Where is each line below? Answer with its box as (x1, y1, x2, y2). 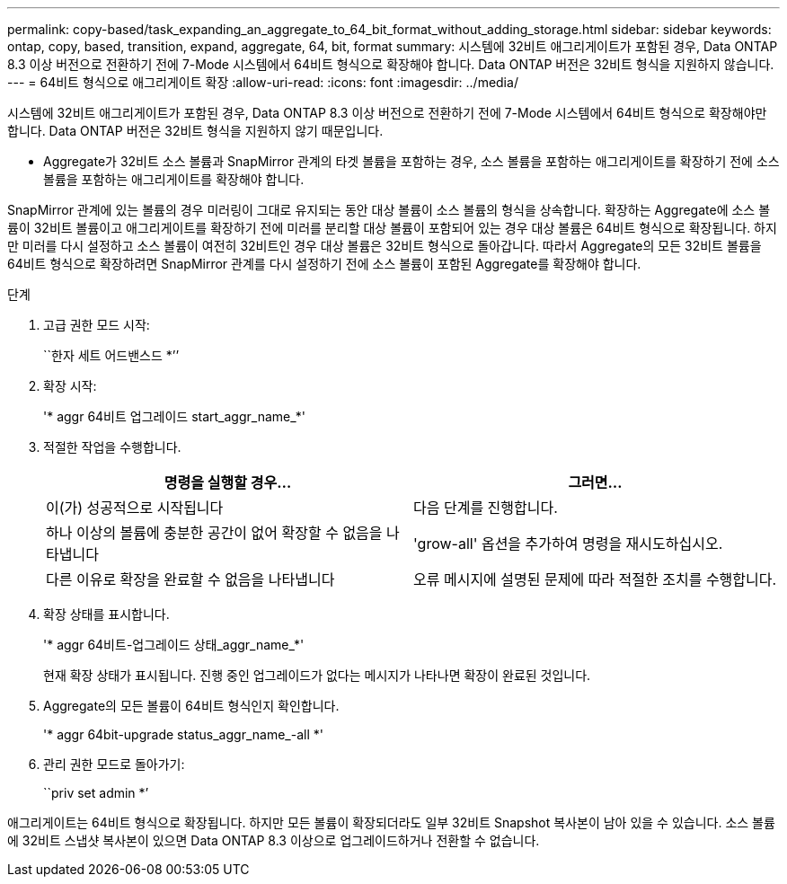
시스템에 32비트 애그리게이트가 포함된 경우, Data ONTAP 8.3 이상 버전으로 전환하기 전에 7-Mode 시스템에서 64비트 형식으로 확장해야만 (7, 105, 767, 120)
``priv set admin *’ (43, 785, 149, 800)
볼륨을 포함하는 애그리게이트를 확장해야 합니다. (43, 172, 305, 187)
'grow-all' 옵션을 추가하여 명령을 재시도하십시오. (413, 535, 723, 552)
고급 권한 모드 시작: (43, 317, 150, 332)
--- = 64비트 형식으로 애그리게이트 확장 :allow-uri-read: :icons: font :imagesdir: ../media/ (7, 75, 518, 90)
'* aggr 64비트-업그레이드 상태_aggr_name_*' (43, 637, 305, 652)
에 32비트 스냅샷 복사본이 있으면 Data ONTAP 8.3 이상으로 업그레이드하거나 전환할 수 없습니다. (7, 833, 540, 848)
